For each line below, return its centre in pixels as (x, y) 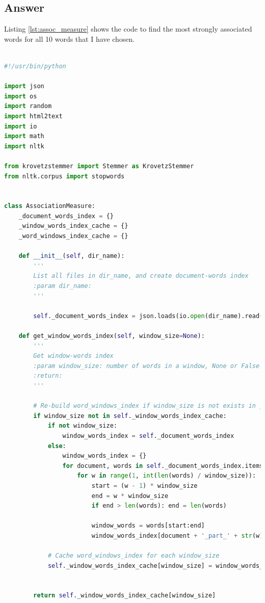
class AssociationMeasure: (50, 206)
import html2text (33, 116)
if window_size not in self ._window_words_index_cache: (130, 416)
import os (21, 96)
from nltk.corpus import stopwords (64, 176)
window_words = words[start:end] (148, 526)
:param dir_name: (62, 286)
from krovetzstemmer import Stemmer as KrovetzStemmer (99, 166)
